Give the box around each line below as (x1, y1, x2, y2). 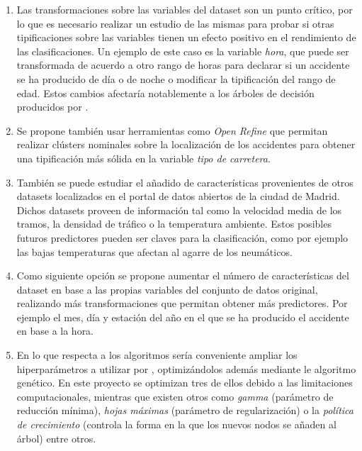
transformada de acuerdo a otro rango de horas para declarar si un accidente (16, 57, 350, 72)
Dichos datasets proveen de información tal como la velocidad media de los (16, 202, 342, 217)
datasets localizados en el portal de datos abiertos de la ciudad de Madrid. (16, 189, 340, 204)
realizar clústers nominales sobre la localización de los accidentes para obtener (16, 137, 356, 152)
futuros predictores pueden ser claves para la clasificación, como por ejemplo (16, 230, 349, 245)
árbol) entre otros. (16, 430, 96, 445)
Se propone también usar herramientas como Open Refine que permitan (16, 123, 328, 138)
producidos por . (16, 99, 89, 114)
